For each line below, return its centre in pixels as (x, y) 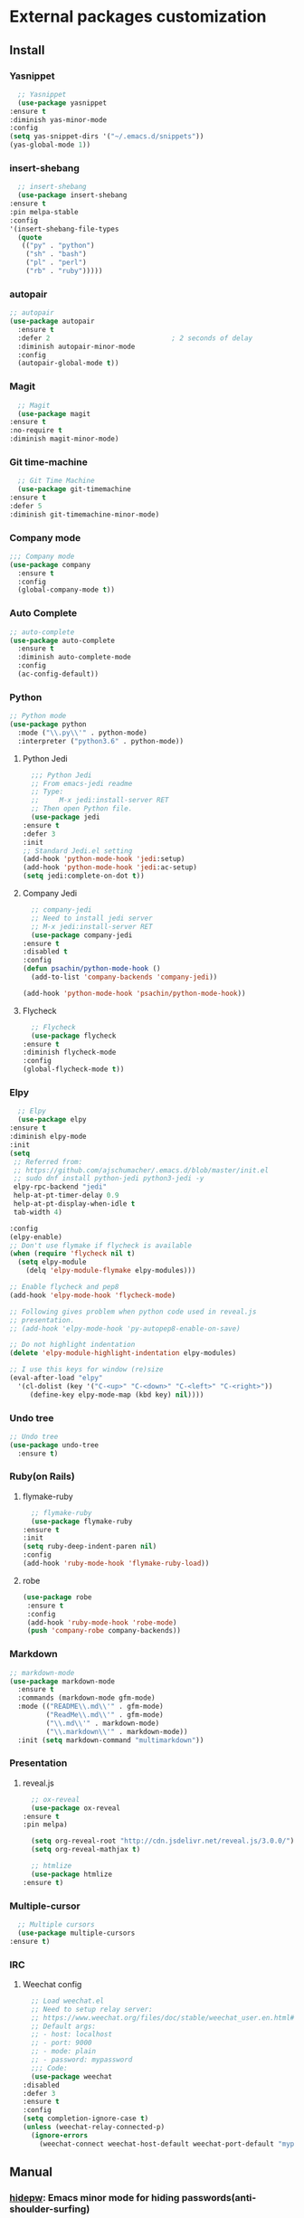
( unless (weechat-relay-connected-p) (94, 2128)
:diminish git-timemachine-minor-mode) (85, 514)
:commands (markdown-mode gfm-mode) (86, 1698)
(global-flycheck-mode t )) (73, 1069)
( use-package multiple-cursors (76, 1933)
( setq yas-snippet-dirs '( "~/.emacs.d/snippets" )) (107, 137)
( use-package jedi (66, 817)
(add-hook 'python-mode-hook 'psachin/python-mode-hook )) (134, 993)
